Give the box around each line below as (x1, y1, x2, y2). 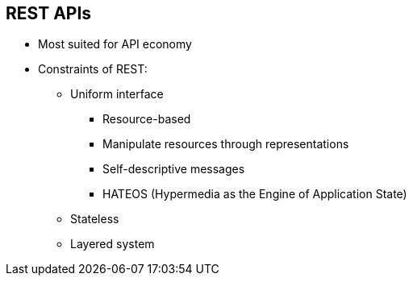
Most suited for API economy (38, 37, 192, 52)
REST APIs (6, 3, 92, 23)
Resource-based (102, 112, 191, 126)
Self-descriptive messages (102, 162, 245, 176)
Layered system (70, 237, 155, 251)
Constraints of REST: (38, 62, 148, 77)
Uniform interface (70, 87, 164, 102)
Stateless (70, 212, 119, 226)
